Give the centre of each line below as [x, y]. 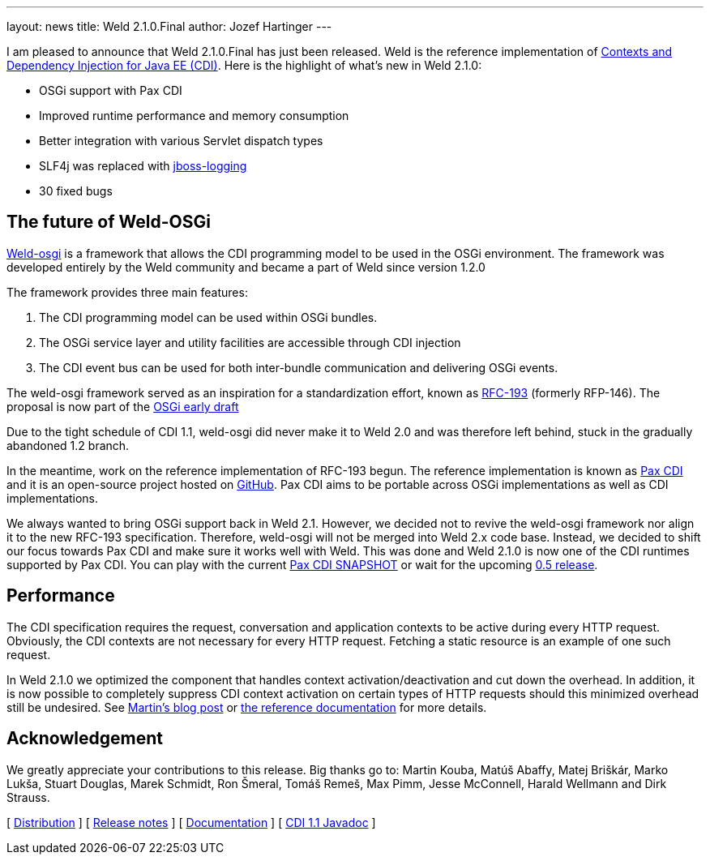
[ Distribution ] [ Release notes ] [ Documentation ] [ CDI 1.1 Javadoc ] [191, 822]
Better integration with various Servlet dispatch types [181, 141]
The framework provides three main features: [127, 292]
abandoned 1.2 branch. [68, 445]
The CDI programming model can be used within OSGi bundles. [208, 317]
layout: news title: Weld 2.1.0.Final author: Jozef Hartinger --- [169, 26]
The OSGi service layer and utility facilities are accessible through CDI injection [250, 342]
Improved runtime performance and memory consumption [194, 116]
